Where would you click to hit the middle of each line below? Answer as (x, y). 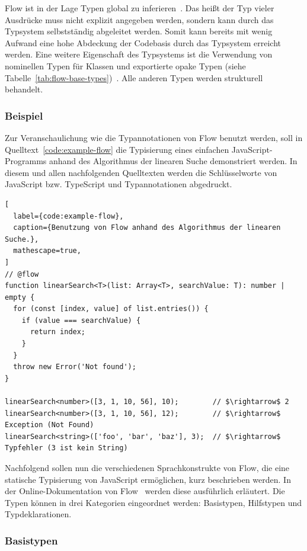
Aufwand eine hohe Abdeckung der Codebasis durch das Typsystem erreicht (143, 42)
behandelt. (24, 89)
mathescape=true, (47, 251)
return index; (58, 332)
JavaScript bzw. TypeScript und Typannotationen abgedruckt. (119, 184)
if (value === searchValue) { (81, 320)
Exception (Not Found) (49, 425)
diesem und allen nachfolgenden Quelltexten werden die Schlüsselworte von (141, 172)
